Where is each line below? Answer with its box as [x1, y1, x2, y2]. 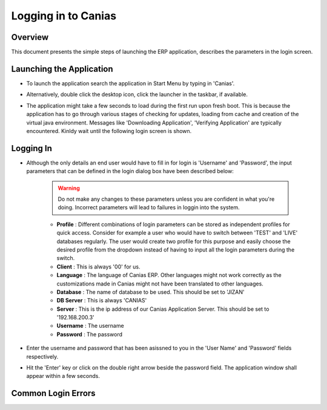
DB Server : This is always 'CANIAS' [56, 297, 147, 304]
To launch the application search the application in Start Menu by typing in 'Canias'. [26, 79, 235, 87]
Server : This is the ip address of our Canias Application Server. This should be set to [56, 305, 269, 313]
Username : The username [56, 322, 124, 330]
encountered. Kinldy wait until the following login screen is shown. [26, 127, 192, 134]
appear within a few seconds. [26, 373, 100, 380]
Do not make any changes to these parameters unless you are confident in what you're [58, 195, 275, 203]
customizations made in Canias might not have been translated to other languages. [56, 280, 263, 287]
